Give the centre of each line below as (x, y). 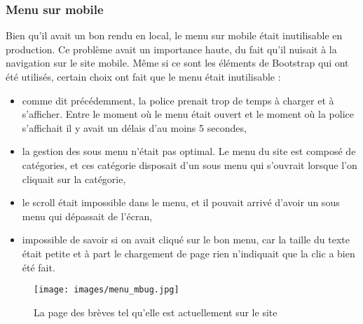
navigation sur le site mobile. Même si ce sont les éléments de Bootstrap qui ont (177, 63)
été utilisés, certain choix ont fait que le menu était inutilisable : (143, 76)
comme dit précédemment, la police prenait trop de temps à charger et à (178, 100)
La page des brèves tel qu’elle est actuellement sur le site (156, 312)
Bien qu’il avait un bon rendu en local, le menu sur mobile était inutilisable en (174, 35)
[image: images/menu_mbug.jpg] (107, 290)
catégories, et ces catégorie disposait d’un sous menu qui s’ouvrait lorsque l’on (190, 164)
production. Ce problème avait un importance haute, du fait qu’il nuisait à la (171, 49)
